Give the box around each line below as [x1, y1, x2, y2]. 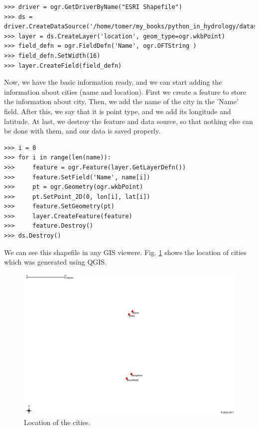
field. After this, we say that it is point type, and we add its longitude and [4, 106, 231, 116]
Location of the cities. [24, 417, 91, 427]
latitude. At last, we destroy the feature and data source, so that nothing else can [4, 116, 253, 126]
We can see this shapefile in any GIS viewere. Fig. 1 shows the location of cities [4, 247, 247, 257]
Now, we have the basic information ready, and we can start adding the [4, 77, 222, 87]
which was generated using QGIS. [4, 257, 107, 267]
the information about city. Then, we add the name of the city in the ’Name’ [4, 96, 239, 107]
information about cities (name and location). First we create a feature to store [4, 86, 246, 97]
